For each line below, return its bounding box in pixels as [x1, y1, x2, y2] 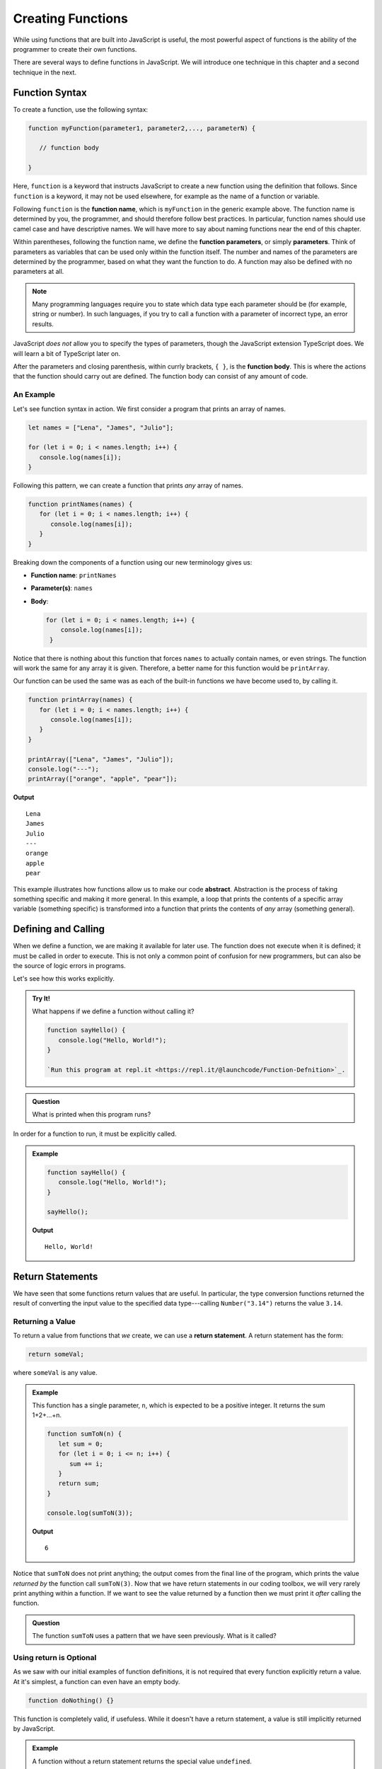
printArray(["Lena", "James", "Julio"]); [28, 755, 174, 764]
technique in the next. [13, 68, 77, 76]
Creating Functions [13, 11, 129, 26]
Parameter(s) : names [30, 584, 93, 592]
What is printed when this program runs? [32, 1110, 151, 1119]
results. [32, 319, 54, 328]
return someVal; [28, 1350, 85, 1359]
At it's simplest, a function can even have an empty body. [13, 1677, 180, 1686]
